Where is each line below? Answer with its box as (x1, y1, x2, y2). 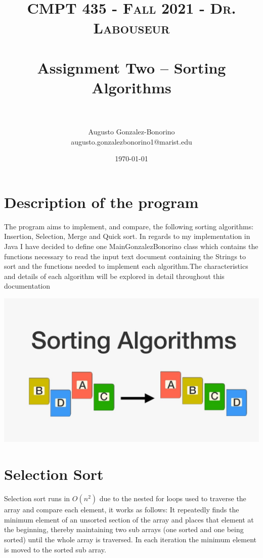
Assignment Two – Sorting (37, 57, 226, 78)
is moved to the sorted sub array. (4, 544, 106, 554)
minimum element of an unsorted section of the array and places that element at (4, 514, 254, 525)
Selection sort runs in (4, 493, 70, 504)
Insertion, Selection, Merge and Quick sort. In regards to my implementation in (4, 231, 250, 241)
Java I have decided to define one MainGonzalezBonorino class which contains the (4, 240, 258, 251)
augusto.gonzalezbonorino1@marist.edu (71, 136, 192, 147)
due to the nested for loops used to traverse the (99, 493, 246, 504)
